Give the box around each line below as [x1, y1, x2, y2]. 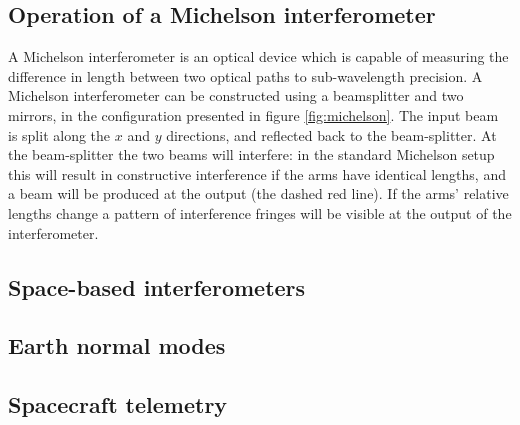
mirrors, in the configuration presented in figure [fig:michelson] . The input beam [8, 104, 499, 125]
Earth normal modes [8, 330, 226, 361]
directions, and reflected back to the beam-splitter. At [166, 124, 497, 145]
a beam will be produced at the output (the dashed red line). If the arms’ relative [8, 183, 509, 204]
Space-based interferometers [8, 271, 306, 302]
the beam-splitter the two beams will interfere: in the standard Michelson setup [8, 144, 495, 165]
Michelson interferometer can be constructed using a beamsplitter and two [8, 85, 464, 106]
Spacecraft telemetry [8, 389, 228, 420]
